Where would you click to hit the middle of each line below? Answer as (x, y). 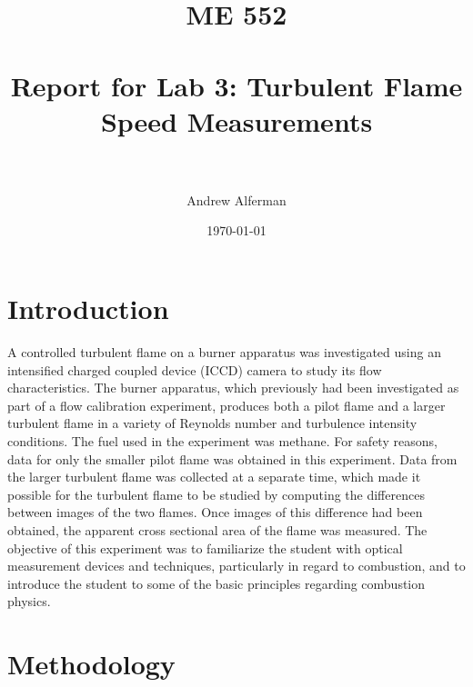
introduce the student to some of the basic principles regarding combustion (216, 583)
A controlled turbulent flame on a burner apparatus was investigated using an (224, 352)
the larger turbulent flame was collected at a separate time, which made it (214, 477)
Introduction (88, 309)
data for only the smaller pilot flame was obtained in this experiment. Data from (232, 458)
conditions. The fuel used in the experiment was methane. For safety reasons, (222, 440)
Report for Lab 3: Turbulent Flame (236, 85)
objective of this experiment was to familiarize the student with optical (205, 548)
